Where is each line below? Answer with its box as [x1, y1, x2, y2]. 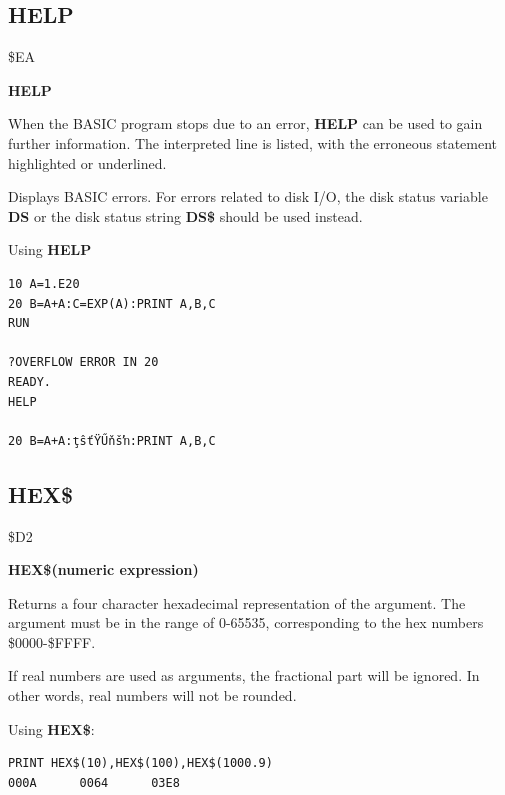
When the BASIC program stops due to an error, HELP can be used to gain [8, 113, 483, 134]
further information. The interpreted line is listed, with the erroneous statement [8, 132, 498, 153]
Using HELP [8, 239, 92, 260]
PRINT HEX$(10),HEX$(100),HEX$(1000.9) [8, 756, 273, 771]
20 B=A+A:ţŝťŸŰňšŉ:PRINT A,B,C [8, 433, 216, 448]
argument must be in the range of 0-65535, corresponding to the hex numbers [8, 612, 484, 633]
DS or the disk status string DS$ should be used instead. [8, 205, 363, 226]
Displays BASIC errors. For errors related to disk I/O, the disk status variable [8, 186, 488, 207]
